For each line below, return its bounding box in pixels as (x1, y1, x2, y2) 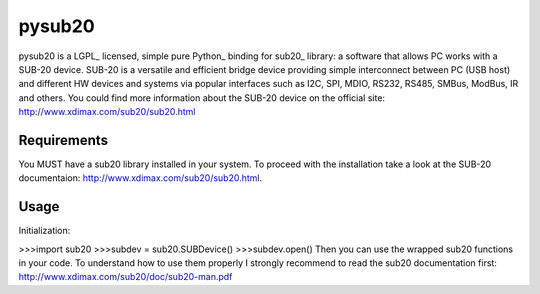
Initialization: (18, 225, 71, 237)
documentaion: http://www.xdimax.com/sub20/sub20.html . (18, 172, 263, 184)
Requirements (18, 131, 109, 149)
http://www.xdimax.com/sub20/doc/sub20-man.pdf (18, 271, 233, 283)
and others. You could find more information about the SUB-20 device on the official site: (18, 91, 385, 104)
